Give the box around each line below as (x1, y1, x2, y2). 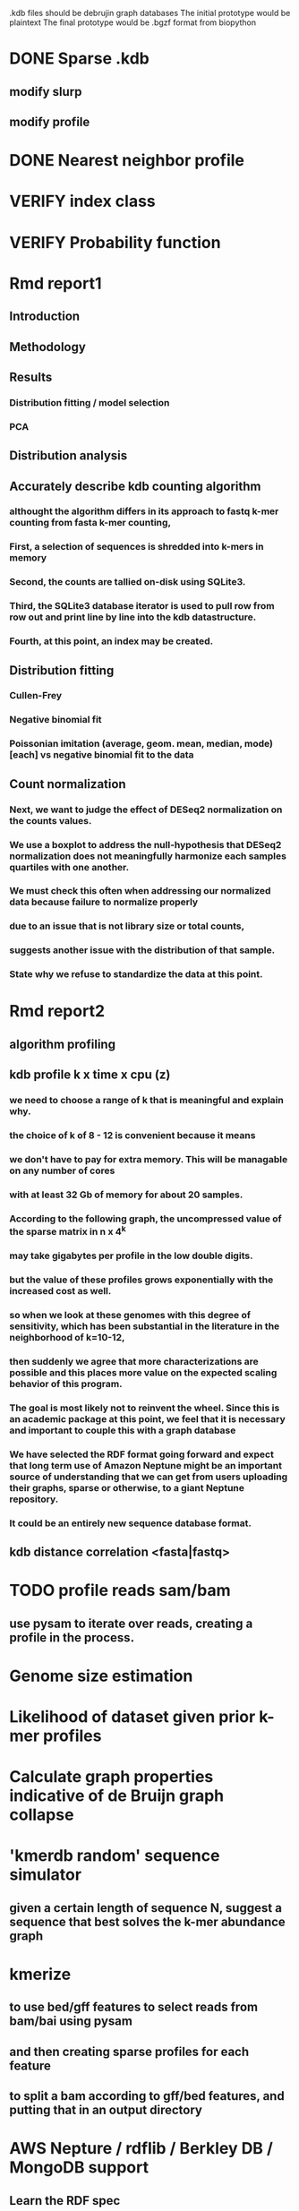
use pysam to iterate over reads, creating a (9, 1615, 253, 1631)
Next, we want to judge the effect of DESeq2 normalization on (9, 803, 283, 816)
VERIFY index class (9, 192, 157, 211)
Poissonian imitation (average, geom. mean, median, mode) (9, 738, 273, 750)
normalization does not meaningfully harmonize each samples (9, 850, 286, 862)
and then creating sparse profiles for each (9, 2044, 249, 2059)
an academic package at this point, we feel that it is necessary (9, 1412, 286, 1425)
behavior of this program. (9, 1377, 123, 1390)
